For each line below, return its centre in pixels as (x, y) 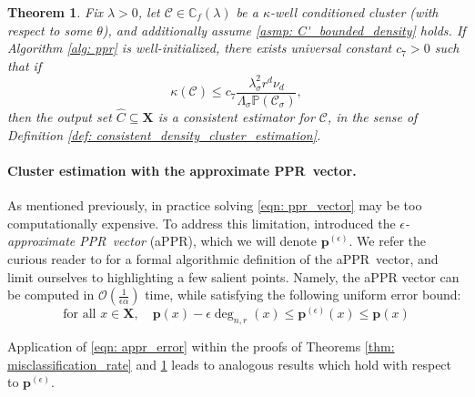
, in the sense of (373, 117)
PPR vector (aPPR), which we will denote (198, 241)
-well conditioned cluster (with (354, 12)
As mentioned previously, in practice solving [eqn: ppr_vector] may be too (215, 205)
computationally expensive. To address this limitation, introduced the (202, 223)
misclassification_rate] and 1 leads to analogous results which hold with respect (230, 364)
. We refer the (387, 241)
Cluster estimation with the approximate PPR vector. (182, 170)
